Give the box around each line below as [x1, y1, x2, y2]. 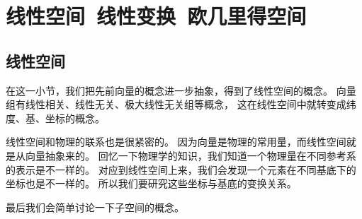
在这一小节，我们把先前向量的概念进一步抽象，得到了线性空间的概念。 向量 [6, 83, 356, 97]
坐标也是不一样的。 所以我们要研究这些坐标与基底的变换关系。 [6, 176, 297, 191]
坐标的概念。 [45, 110, 105, 125]
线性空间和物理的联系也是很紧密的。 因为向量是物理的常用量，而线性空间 [6, 134, 346, 149]
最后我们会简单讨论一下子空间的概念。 [6, 199, 184, 214]
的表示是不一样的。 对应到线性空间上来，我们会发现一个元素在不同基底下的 [6, 162, 356, 177]
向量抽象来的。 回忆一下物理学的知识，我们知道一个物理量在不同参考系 [25, 148, 356, 162]
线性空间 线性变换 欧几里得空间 [6, 1, 307, 30]
